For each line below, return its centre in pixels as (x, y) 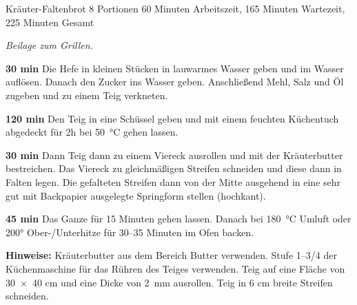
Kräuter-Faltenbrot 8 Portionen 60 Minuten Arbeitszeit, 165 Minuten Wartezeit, (175, 8)
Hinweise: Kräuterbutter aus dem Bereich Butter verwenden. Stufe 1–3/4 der (171, 255)
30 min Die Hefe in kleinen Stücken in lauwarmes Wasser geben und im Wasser (175, 68)
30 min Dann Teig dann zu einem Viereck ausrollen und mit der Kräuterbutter (174, 155)
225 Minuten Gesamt (50, 22)
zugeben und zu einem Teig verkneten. (87, 95)
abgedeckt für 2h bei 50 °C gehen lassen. (92, 132)
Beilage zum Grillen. (49, 45)
